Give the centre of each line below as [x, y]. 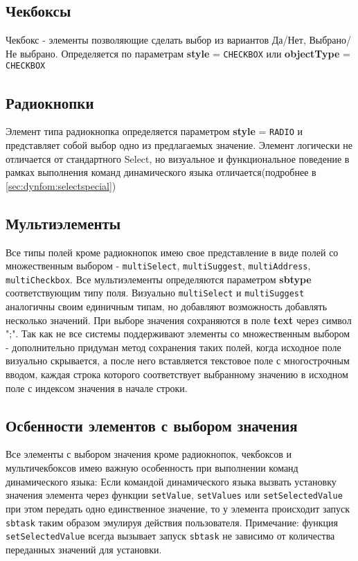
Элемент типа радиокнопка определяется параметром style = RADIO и [154, 131]
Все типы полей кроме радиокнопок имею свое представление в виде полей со [172, 252]
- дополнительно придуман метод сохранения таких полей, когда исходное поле [173, 347]
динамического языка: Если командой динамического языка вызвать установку [171, 481]
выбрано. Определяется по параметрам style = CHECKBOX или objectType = [185, 53]
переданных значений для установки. [84, 549]
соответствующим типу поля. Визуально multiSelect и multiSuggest [155, 293]
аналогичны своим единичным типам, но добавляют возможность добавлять [167, 306]
